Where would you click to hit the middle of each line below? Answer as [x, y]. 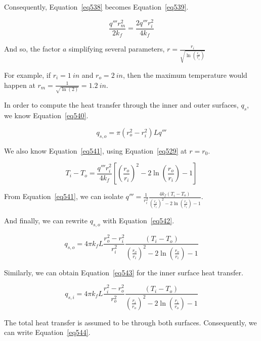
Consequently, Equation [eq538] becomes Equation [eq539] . [96, 7]
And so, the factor [32, 49]
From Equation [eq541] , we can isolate [64, 196]
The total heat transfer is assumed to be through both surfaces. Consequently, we [130, 322]
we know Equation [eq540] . [46, 115]
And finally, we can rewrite [46, 221]
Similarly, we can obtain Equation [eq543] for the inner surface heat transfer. [124, 272]
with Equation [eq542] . [139, 221]
